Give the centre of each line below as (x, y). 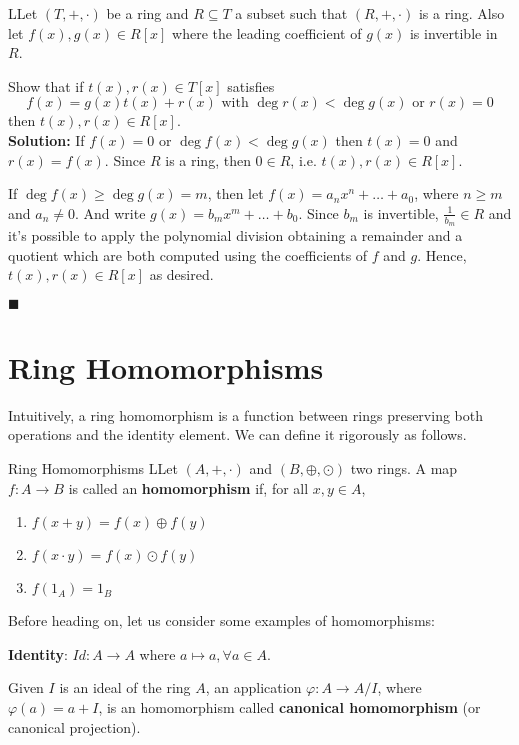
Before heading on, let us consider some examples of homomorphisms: (221, 620)
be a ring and (147, 13)
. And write (110, 212)
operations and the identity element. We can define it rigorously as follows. (237, 434)
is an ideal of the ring (125, 687)
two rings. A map (404, 468)
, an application (253, 687)
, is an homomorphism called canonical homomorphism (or (289, 707)
